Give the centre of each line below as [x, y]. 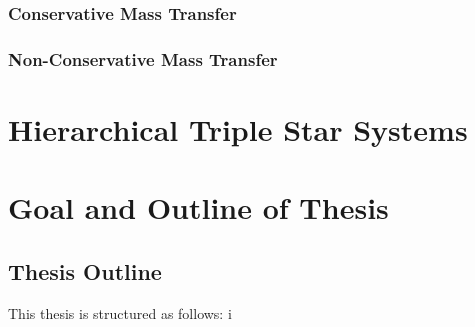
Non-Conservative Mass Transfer [143, 58]
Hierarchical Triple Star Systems [238, 128]
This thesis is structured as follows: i [120, 312]
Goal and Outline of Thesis [198, 207]
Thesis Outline [85, 270]
